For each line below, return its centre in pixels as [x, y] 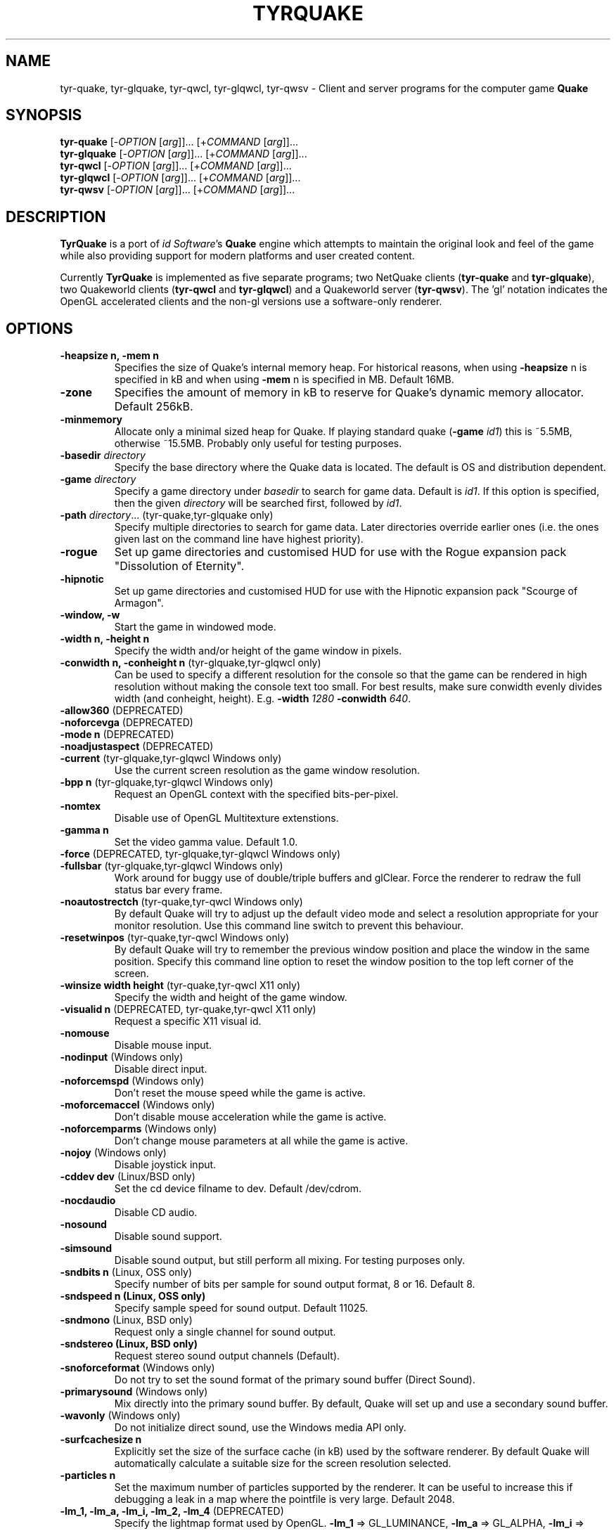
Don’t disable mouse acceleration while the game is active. [250, 1117]
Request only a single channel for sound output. [225, 1332]
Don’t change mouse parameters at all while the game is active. [261, 1141]
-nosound [83, 1225]
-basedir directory [103, 456]
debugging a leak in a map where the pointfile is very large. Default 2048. [284, 1499]
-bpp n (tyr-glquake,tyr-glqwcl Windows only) [167, 782]
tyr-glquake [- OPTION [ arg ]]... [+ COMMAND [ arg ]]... [184, 154]
